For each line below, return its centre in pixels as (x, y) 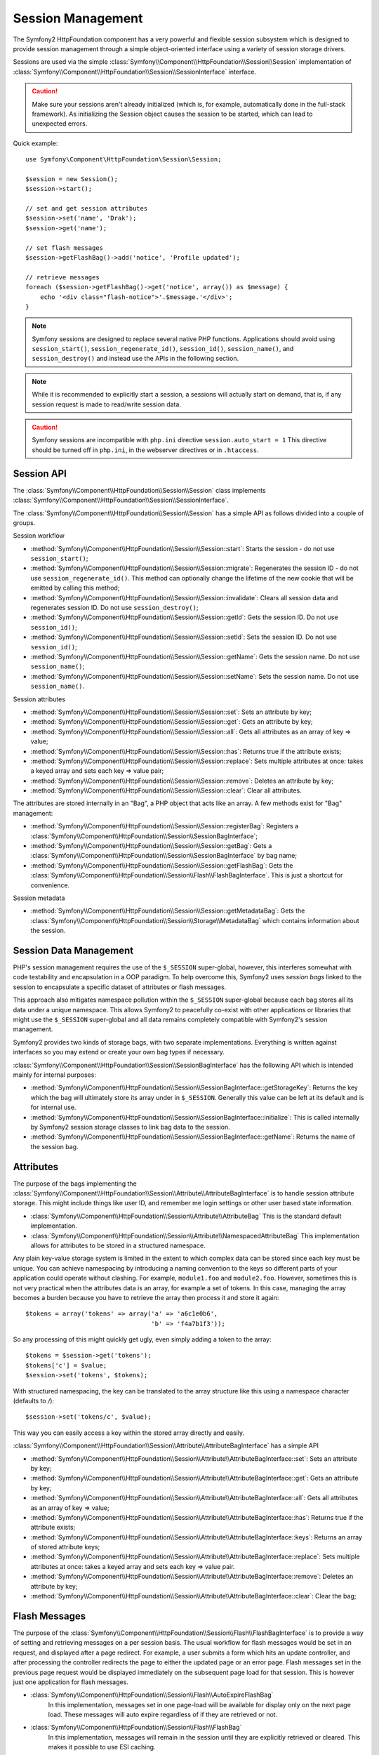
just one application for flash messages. (71, 1682)
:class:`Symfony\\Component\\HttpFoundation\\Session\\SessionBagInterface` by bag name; (164, 856)
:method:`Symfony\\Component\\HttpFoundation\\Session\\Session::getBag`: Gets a (151, 846)
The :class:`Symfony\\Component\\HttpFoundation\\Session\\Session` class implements (139, 490)
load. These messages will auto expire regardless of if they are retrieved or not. (163, 1715)
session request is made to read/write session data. (107, 404)
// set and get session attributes (87, 208)
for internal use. (53, 1107)
